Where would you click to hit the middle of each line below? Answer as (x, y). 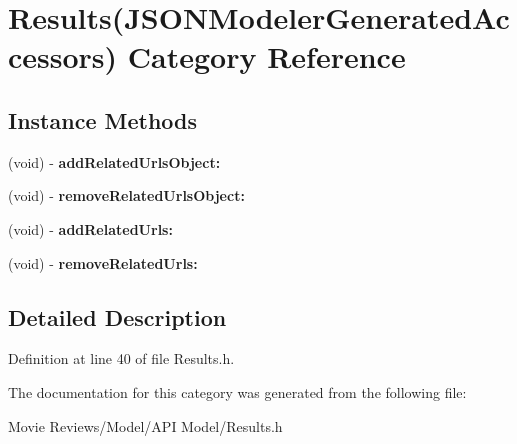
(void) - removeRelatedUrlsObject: (126, 195)
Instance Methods (102, 119)
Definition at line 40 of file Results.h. (121, 358)
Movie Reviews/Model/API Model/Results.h (145, 425)
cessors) (63, 56)
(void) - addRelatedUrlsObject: (114, 161)
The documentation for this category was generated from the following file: (237, 391)
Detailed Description (117, 316)
